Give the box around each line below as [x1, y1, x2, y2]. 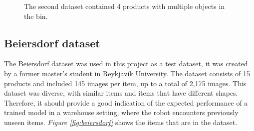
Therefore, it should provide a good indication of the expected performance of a [4, 97, 248, 108]
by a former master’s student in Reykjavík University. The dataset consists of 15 [4, 68, 250, 78]
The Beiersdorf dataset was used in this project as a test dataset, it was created [4, 58, 248, 69]
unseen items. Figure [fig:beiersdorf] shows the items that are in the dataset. [4, 117, 238, 127]
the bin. [24, 10, 48, 21]
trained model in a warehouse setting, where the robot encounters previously [4, 107, 239, 118]
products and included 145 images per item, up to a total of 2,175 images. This [4, 78, 247, 88]
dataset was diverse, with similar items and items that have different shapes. [4, 88, 238, 98]
